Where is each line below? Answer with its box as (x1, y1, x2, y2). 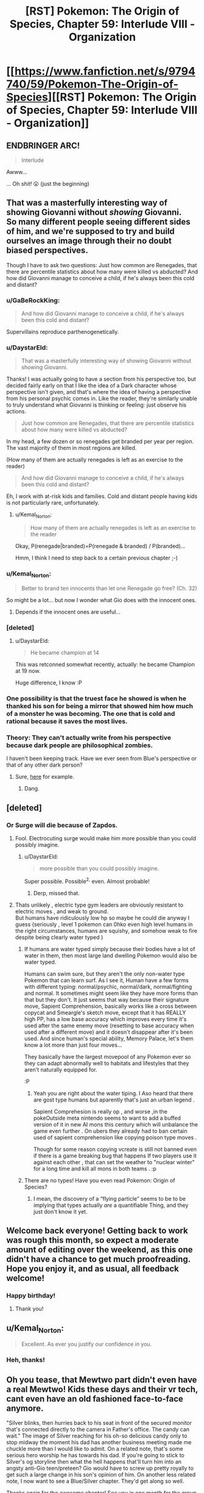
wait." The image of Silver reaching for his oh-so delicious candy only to (6, 1432, 188, 1439)
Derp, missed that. (33, 889, 80, 896)
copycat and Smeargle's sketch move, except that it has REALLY (24, 1009, 186, 1016)
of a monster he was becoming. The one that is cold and (6, 709, 175, 718)
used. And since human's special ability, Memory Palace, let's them (24, 1035, 194, 1042)
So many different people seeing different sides (6, 217, 191, 227)
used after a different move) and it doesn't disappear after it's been (24, 1028, 193, 1036)
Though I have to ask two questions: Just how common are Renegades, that (6, 261, 197, 269)
